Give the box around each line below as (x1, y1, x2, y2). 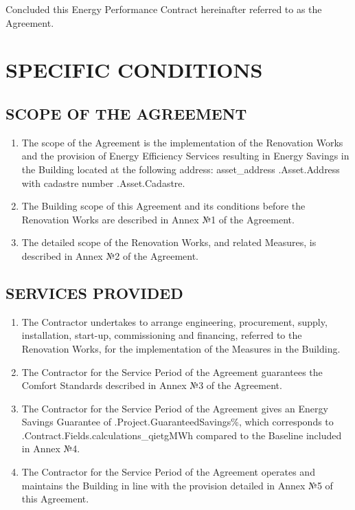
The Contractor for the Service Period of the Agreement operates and (21, 465, 315, 479)
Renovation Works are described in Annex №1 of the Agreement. (21, 212, 295, 226)
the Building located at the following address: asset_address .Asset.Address (21, 162, 340, 176)
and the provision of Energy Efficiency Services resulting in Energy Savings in (21, 148, 350, 163)
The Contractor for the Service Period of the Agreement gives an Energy (21, 401, 328, 415)
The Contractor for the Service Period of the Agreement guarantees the (21, 364, 323, 379)
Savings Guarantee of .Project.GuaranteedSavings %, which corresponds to (21, 414, 334, 429)
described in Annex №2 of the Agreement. (21, 248, 198, 263)
